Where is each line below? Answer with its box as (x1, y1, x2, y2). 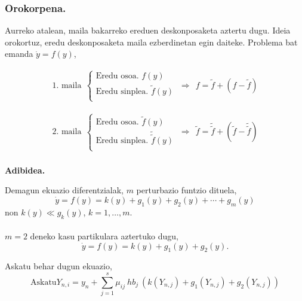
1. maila (52, 81, 82, 90)
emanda (5, 47, 33, 60)
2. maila (52, 127, 82, 136)
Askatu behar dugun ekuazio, (5, 260, 112, 272)
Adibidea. (5, 163, 45, 176)
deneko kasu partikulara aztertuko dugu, (30, 230, 178, 242)
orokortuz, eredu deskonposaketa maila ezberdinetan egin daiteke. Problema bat (5, 35, 298, 48)
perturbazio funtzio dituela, (136, 184, 237, 196)
